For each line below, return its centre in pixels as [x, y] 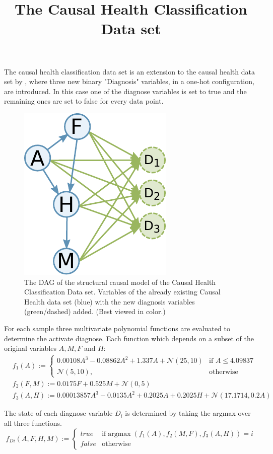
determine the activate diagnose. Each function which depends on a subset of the [129, 338]
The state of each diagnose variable [58, 413]
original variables [30, 348]
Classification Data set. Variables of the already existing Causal [122, 292]
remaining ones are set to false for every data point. [84, 101]
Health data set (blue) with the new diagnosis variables [110, 301]
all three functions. [33, 423]
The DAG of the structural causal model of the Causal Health [120, 282]
